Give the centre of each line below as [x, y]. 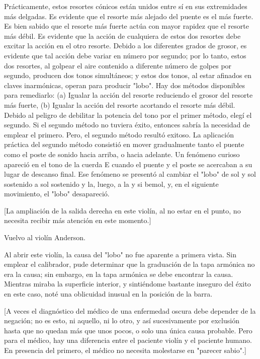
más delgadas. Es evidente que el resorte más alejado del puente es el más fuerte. [129, 16]
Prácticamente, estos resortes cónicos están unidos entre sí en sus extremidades [126, 6]
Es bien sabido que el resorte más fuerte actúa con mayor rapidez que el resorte [126, 26]
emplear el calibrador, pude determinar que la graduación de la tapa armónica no [129, 264]
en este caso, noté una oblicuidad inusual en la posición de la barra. [108, 294]
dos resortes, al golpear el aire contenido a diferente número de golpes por [118, 65]
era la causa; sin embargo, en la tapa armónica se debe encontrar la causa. [119, 274]
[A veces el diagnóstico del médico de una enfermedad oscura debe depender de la [130, 310]
